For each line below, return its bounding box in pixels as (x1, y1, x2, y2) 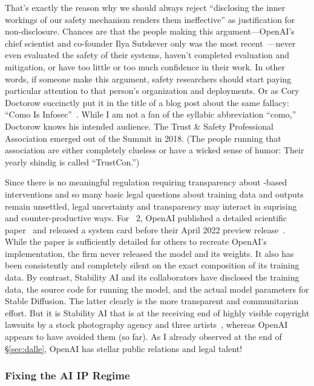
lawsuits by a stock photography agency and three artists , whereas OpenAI (5, 318, 288, 331)
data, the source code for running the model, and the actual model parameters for (5, 282, 309, 295)
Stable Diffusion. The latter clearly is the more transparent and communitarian (5, 294, 299, 307)
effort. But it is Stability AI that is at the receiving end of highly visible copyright (5, 306, 310, 319)
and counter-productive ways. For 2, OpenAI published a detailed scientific (5, 211, 287, 224)
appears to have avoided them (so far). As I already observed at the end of (5, 330, 282, 343)
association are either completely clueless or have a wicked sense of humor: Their (5, 144, 304, 156)
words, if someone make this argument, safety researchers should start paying (5, 72, 292, 85)
